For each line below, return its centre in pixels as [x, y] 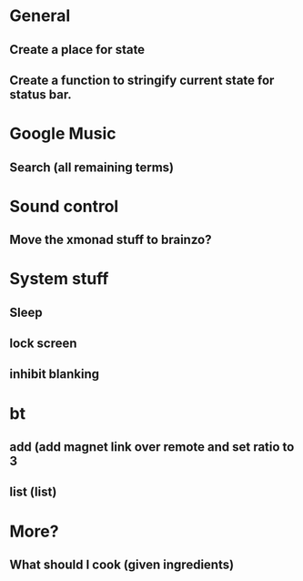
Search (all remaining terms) [92, 167]
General [40, 16]
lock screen [43, 344]
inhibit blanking [55, 374]
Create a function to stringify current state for [142, 80]
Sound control [64, 206]
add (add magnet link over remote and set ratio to [152, 447]
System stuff [59, 279]
